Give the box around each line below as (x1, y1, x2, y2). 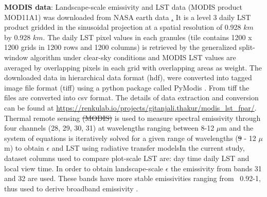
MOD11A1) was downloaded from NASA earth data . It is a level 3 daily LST (4, 11, 251, 22)
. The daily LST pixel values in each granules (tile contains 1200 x (43, 31, 252, 42)
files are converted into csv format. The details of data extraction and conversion (4, 92, 259, 103)
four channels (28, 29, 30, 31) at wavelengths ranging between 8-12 (4, 122, 215, 133)
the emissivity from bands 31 (171, 163, 262, 173)
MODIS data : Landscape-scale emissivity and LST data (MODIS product (4, 2, 242, 12)
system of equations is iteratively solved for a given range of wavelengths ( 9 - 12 (4, 132, 256, 143)
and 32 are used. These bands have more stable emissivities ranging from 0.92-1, (4, 173, 261, 184)
